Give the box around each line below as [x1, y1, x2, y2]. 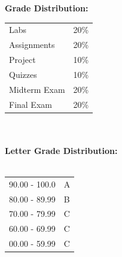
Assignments [9, 38, 55, 51]
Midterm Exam [9, 83, 65, 95]
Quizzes [9, 68, 37, 80]
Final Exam [9, 98, 52, 110]
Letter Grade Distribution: [5, 144, 118, 156]
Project [9, 53, 36, 66]
